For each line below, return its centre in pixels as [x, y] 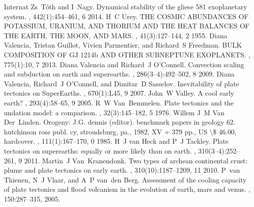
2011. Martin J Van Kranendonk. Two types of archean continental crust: [136, 160]
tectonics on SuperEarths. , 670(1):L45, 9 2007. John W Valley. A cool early [119, 93]
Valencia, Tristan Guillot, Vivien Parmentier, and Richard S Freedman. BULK [123, 45]
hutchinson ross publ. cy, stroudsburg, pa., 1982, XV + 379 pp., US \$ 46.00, [120, 131]
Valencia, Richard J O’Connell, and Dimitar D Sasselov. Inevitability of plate [122, 83]
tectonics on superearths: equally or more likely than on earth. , [100, 150]
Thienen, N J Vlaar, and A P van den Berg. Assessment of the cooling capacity [125, 179]
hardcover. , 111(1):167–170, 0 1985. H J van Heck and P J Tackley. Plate [116, 141]
